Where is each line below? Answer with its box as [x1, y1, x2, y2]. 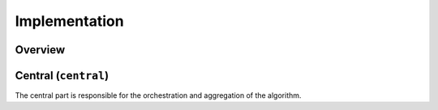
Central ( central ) [15, 69, 109, 82]
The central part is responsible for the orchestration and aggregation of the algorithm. [15, 91, 302, 100]
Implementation [15, 12, 125, 30]
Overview [15, 43, 66, 57]
